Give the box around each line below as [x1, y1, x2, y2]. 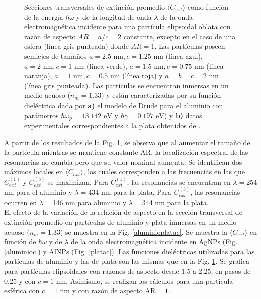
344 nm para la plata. [142, 196, 209, 207]
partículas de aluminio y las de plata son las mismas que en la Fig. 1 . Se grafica [4, 256, 249, 266]
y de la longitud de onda [76, 11, 152, 22]
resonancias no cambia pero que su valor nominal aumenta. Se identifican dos [4, 156, 242, 167]
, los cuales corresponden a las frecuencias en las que [83, 166, 245, 177]
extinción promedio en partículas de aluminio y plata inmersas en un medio [4, 216, 237, 227]
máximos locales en [4, 166, 63, 177]
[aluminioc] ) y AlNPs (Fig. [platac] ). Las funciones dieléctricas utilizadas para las [4, 246, 255, 256]
